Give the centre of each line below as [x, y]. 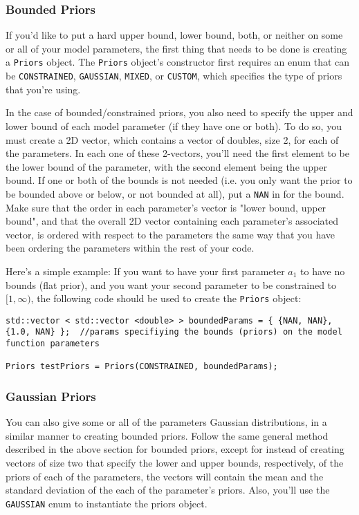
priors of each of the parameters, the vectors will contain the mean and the [165, 476]
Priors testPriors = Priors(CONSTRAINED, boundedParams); [142, 367]
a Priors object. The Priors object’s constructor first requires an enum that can [178, 62]
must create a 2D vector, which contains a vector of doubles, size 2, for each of [172, 139]
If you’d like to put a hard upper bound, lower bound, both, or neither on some [174, 35]
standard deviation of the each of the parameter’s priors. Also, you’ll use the [168, 490]
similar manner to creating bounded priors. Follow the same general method [167, 435]
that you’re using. [43, 89]
